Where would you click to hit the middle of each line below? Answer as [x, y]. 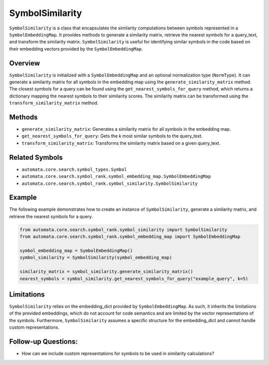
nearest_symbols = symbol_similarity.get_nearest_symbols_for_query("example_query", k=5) [134, 279]
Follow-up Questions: [44, 342]
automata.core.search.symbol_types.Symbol [74, 169]
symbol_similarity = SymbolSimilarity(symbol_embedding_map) [96, 258]
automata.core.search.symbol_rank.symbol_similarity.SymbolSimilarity [110, 183]
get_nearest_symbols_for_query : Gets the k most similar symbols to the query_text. [112, 136]
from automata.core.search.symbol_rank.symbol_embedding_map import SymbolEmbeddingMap [130, 237]
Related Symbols [36, 157]
